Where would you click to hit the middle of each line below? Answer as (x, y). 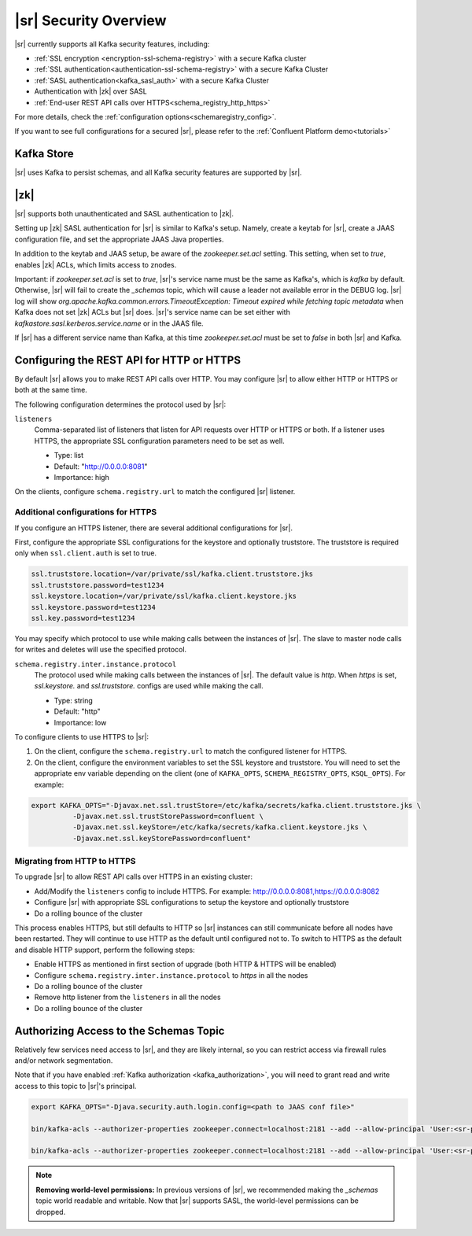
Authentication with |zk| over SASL (90, 91)
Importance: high (81, 478)
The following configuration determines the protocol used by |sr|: (120, 404)
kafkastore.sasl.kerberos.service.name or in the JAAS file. (109, 323)
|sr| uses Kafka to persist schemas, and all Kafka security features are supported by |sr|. (158, 172)
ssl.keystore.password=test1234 (94, 607)
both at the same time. (51, 390)
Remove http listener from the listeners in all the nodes (127, 997)
